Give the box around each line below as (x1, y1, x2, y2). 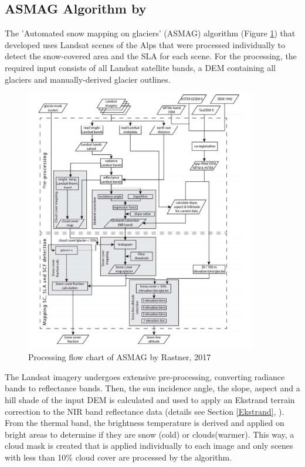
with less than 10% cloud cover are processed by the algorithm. (5, 451, 232, 463)
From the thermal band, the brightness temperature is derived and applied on (5, 417, 284, 429)
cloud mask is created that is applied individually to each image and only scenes (5, 439, 293, 452)
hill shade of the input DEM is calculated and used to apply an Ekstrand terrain (5, 393, 295, 405)
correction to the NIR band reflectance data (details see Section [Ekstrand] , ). (5, 405, 284, 417)
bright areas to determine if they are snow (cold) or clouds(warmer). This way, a (5, 428, 294, 440)
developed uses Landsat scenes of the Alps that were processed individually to (5, 38, 286, 50)
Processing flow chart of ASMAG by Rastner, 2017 (28, 351, 211, 363)
